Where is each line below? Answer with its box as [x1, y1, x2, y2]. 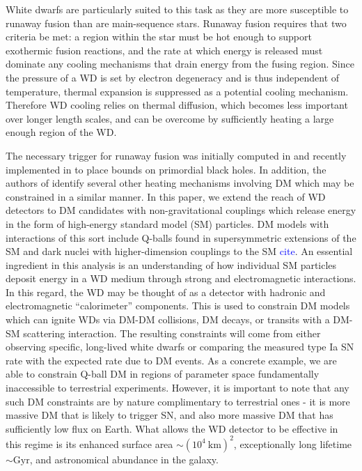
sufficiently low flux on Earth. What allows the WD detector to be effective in [6, 421, 338, 435]
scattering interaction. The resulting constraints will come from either [23, 325, 321, 340]
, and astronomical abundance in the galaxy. [29, 451, 219, 466]
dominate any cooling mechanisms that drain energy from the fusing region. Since [6, 56, 354, 71]
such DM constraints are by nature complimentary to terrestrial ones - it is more [6, 394, 350, 408]
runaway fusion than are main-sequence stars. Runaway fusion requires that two [6, 15, 347, 30]
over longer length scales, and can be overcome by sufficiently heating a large [6, 111, 334, 125]
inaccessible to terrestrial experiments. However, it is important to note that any [6, 380, 349, 395]
